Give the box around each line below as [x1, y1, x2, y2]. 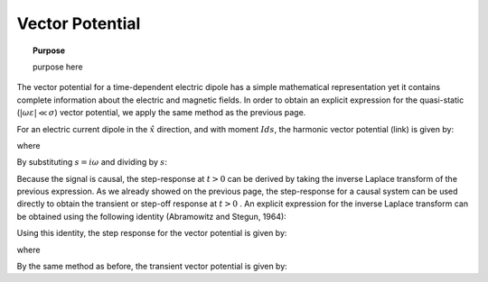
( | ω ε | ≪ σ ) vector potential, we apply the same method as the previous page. [16, 107, 306, 118]
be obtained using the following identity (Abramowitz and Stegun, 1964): [16, 211, 286, 222]
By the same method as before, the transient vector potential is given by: [16, 261, 288, 272]
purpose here [33, 61, 83, 72]
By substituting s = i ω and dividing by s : [16, 157, 167, 168]
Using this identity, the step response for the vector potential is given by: [16, 228, 287, 239]
